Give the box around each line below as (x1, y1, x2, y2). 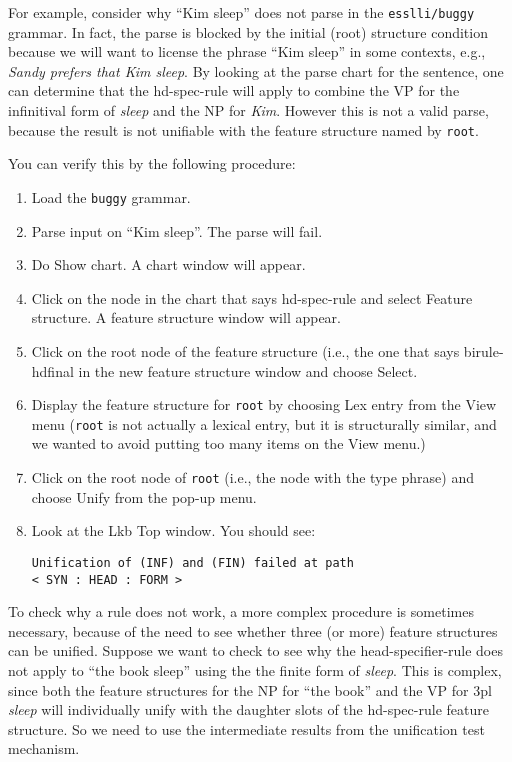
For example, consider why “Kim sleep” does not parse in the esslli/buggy (8, 2, 475, 22)
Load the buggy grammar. (31, 186, 191, 207)
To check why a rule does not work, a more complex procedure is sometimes (8, 601, 474, 622)
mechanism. (8, 738, 80, 759)
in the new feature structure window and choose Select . (78, 360, 418, 381)
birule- (463, 340, 504, 361)
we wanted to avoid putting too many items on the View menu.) (31, 433, 426, 454)
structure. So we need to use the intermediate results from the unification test (8, 718, 485, 739)
